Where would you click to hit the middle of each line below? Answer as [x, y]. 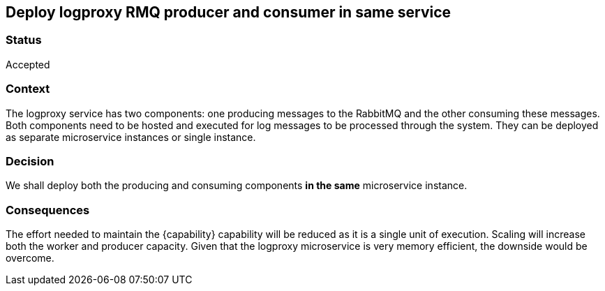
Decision [30, 161]
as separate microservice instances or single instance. [131, 137]
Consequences [48, 210]
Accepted [28, 64]
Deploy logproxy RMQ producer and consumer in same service [229, 12]
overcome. [30, 258]
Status [24, 40]
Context [28, 89]
